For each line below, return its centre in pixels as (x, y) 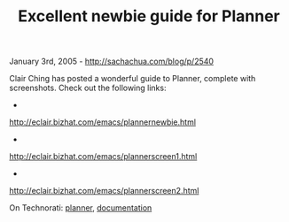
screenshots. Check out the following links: (88, 88)
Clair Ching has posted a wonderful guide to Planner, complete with (133, 79)
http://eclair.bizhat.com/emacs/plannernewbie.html (103, 122)
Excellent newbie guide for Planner (149, 16)
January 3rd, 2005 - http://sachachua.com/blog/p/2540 (112, 61)
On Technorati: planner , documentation (81, 208)
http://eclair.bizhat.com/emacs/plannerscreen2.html (104, 191)
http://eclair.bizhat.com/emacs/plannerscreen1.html (103, 157)
